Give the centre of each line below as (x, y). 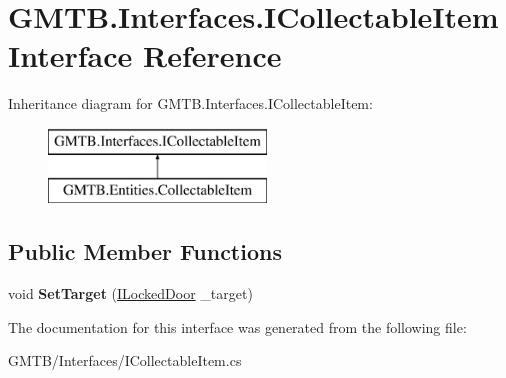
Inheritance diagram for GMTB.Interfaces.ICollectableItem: (190, 103)
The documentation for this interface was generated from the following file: (237, 326)
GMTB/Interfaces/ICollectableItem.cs (125, 360)
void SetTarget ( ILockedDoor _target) (130, 293)
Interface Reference (145, 55)
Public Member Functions (145, 251)
